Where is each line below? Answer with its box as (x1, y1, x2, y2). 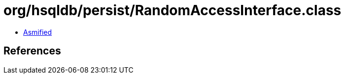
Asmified (23, 27, 52, 36)
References (3, 45, 61, 57)
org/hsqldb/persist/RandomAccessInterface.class (3, 2, 342, 19)
